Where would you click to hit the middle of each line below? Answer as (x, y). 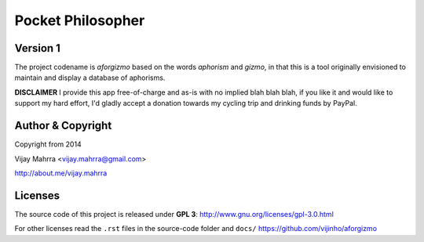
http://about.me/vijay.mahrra (61, 173)
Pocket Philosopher (80, 20)
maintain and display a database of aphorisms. (90, 78)
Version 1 (37, 48)
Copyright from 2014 (48, 144)
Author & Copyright (63, 126)
